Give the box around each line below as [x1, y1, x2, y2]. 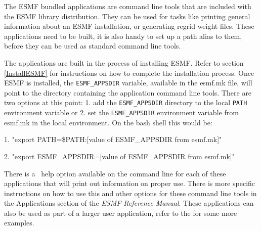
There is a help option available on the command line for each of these [4, 168, 226, 178]
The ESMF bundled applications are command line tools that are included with [4, 1, 251, 11]
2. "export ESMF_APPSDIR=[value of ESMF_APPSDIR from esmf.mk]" [4, 151, 235, 161]
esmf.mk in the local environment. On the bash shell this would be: [4, 117, 212, 127]
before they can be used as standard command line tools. [4, 40, 181, 51]
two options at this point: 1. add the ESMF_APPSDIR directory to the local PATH [4, 97, 247, 108]
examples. [4, 217, 34, 228]
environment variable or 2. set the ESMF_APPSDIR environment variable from [4, 107, 239, 118]
